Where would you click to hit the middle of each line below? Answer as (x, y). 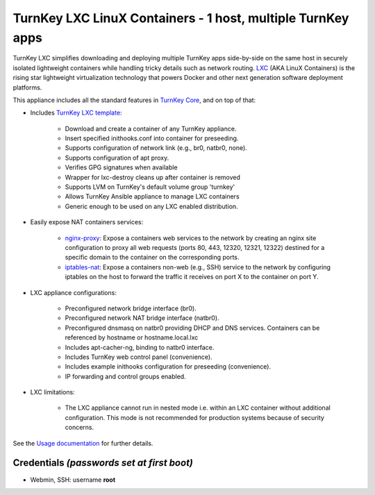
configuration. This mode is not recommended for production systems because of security (194, 417)
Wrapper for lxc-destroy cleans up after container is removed (153, 177)
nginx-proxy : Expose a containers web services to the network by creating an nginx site (191, 238)
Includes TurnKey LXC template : (76, 113)
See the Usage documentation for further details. (83, 443)
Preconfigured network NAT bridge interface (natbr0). (142, 318)
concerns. (80, 428)
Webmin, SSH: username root (73, 480)
